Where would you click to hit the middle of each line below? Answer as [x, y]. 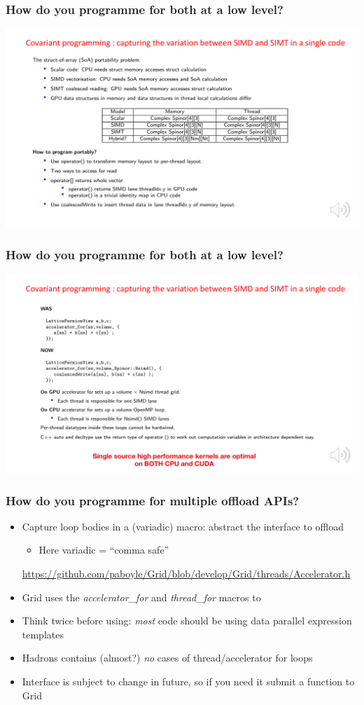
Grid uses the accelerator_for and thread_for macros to [141, 597]
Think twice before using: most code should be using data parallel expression [187, 621]
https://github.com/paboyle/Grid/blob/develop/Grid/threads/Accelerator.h [186, 574]
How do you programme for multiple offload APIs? [153, 500]
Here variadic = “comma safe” [104, 550]
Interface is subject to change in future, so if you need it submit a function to [188, 681]
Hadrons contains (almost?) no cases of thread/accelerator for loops [167, 658]
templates [43, 634]
